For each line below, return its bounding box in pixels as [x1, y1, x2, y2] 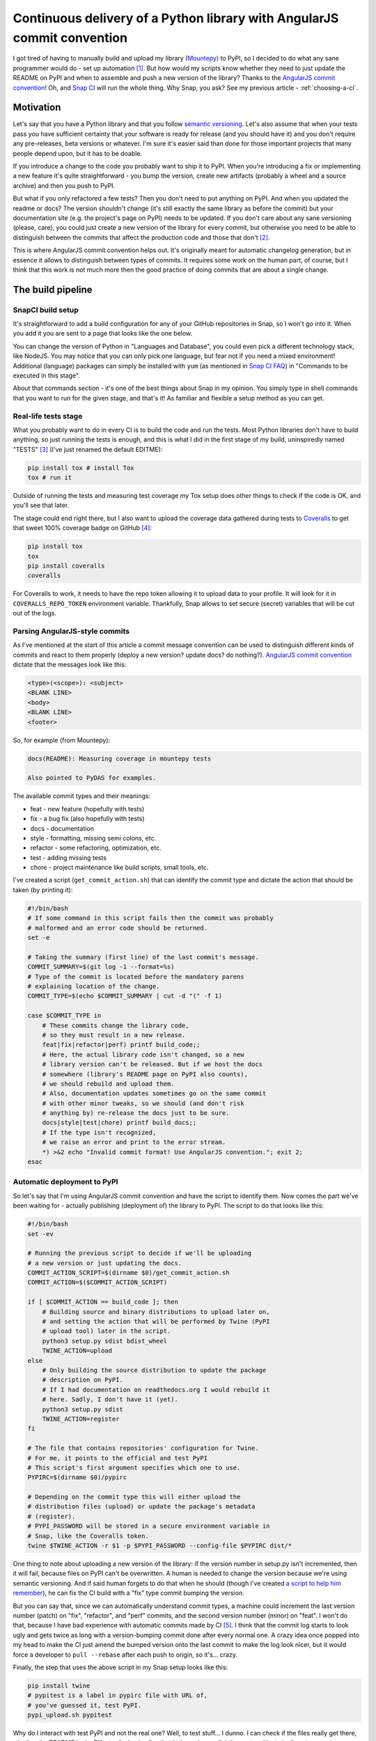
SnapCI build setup [13, 305, 79, 315]
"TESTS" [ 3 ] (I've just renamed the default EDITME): [13, 445, 163, 453]
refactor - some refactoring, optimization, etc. [30, 843, 162, 852]
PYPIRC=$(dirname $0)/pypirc [27, 1474, 127, 1481]
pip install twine [27, 1682, 91, 1689]
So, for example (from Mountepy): [13, 735, 111, 744]
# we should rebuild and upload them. [42, 1079, 175, 1088]
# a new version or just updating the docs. [27, 1259, 182, 1267]
